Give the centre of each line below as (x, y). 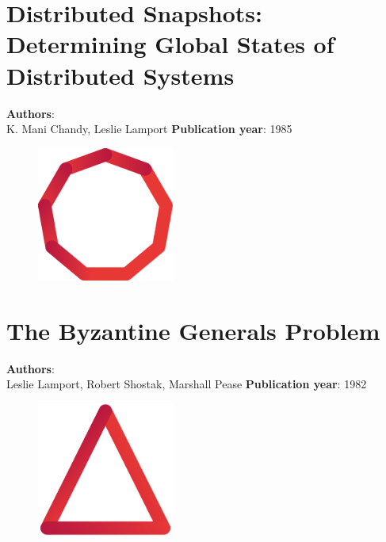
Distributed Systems (120, 75)
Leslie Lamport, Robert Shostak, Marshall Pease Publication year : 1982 (187, 384)
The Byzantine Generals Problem (193, 330)
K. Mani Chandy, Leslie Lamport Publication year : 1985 (149, 129)
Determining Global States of (170, 44)
